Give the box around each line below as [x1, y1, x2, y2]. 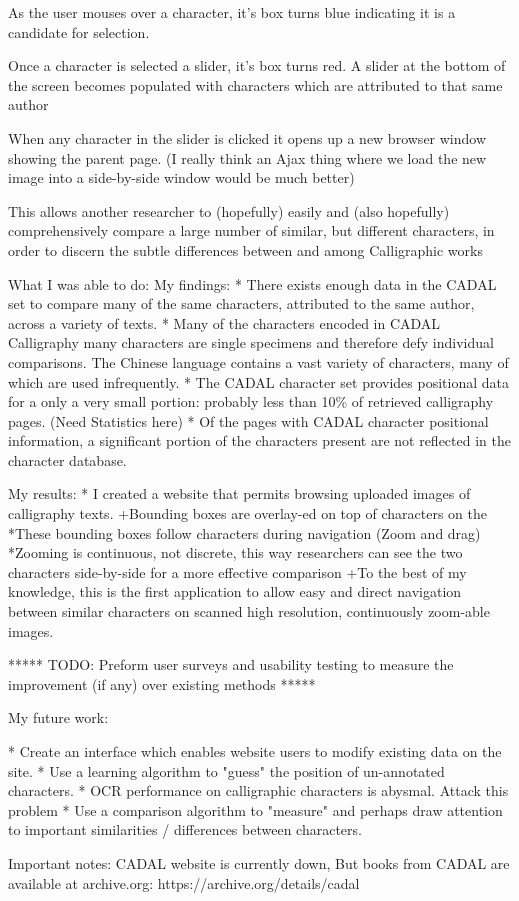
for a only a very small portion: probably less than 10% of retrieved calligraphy [8, 391, 494, 412]
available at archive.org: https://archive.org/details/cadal [8, 872, 360, 893]
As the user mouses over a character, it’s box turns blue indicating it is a [8, 2, 456, 22]
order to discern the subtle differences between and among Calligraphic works [8, 239, 483, 260]
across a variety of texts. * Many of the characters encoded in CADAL [8, 312, 441, 333]
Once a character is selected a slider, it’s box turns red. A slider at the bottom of [8, 55, 506, 76]
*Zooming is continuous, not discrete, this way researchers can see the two [8, 542, 463, 563]
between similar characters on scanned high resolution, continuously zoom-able [8, 601, 490, 622]
